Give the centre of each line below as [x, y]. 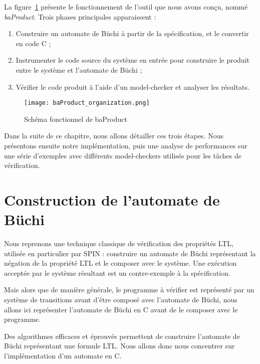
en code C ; [33, 43]
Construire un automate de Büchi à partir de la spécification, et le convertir [132, 33]
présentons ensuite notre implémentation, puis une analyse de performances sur [126, 145]
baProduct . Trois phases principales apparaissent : [80, 16]
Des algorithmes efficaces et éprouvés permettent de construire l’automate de [122, 336]
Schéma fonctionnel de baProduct [76, 119]
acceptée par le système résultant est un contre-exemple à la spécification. [117, 272]
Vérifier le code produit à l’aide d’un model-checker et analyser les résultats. [133, 86]
